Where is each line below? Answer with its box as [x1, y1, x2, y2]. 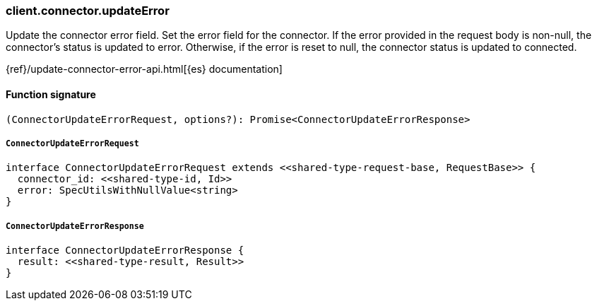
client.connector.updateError [6, 4, 170, 18]
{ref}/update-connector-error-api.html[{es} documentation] [6, 63, 283, 76]
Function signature [6, 88, 96, 100]
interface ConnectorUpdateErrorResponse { [6, 245, 244, 257]
